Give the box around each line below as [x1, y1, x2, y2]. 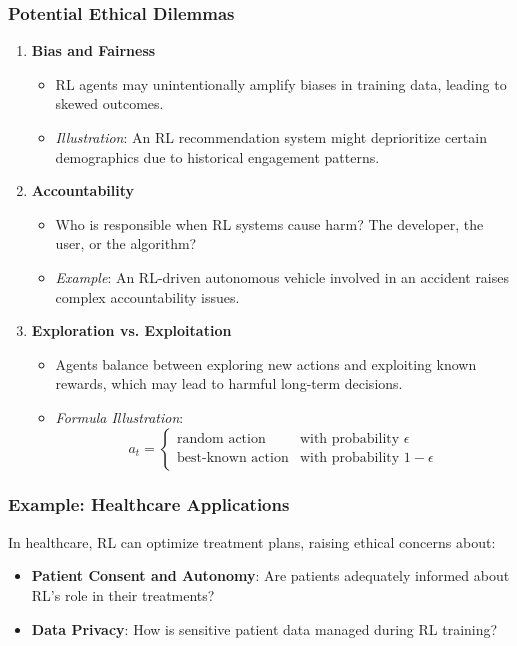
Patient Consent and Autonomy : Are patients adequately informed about [31, 565, 510, 586]
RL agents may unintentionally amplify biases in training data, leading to [55, 73, 507, 94]
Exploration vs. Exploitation [31, 320, 232, 341]
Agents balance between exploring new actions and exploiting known [55, 353, 477, 374]
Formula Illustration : [55, 406, 184, 427]
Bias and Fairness [31, 40, 156, 61]
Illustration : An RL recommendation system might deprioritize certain [55, 127, 487, 147]
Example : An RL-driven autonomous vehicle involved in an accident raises [55, 266, 510, 287]
